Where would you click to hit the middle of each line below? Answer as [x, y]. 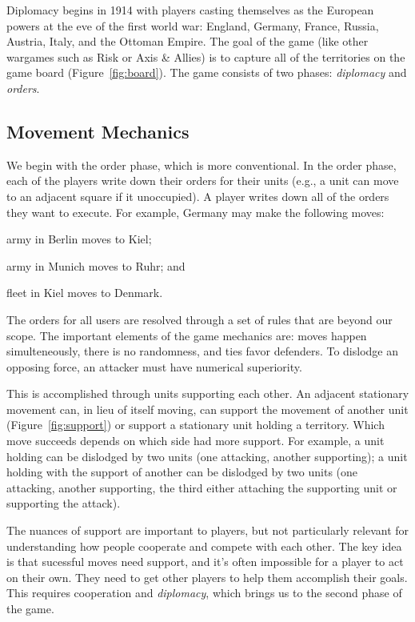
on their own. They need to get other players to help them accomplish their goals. [207, 577]
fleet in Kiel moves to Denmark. [85, 293]
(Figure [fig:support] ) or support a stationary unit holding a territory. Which [196, 425]
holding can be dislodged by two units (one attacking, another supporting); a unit [207, 456]
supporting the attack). [64, 503]
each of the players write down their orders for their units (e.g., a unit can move [203, 181]
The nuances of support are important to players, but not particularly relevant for [208, 530]
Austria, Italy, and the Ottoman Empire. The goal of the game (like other [188, 41]
